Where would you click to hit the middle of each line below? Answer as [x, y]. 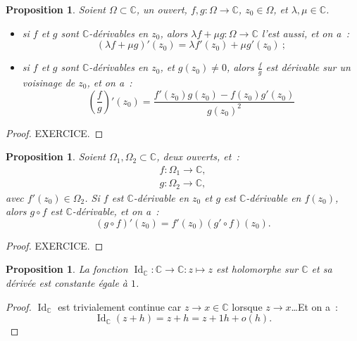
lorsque [247, 306]
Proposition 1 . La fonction [67, 269]
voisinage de [49, 83]
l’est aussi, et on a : [305, 33]
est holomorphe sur [257, 269]
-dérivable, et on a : [115, 211]
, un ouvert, [162, 9]
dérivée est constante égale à [67, 283]
